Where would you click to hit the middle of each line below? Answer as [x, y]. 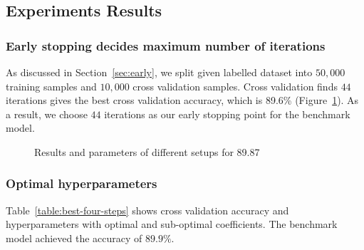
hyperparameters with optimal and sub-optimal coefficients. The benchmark [172, 224]
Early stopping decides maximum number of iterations [166, 45]
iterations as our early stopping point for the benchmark [227, 114]
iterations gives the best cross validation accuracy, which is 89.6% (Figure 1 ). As [182, 100]
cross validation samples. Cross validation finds [235, 86]
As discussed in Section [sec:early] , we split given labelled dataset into [159, 72]
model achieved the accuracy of [74, 238]
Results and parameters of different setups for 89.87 [147, 151]
